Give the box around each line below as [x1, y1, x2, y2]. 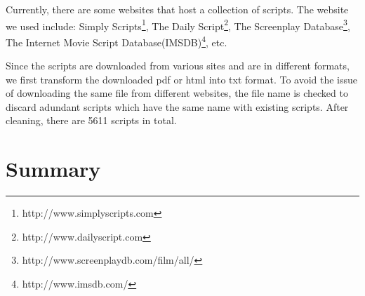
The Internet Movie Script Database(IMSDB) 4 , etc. [6, 32, 227, 49]
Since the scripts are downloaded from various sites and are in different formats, [6, 58, 350, 73]
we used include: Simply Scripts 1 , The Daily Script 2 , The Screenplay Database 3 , [6, 16, 350, 33]
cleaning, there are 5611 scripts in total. [6, 113, 177, 128]
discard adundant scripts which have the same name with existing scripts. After [6, 99, 349, 114]
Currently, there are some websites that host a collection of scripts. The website [6, 2, 349, 16]
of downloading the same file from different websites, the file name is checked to [6, 86, 348, 100]
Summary [6, 154, 101, 183]
